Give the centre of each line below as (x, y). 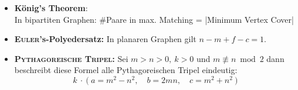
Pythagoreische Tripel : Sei (71, 58)
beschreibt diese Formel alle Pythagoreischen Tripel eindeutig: (126, 70)
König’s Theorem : (51, 8)
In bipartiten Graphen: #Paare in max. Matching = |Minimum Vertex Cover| (154, 19)
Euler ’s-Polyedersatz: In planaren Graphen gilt (105, 39)
